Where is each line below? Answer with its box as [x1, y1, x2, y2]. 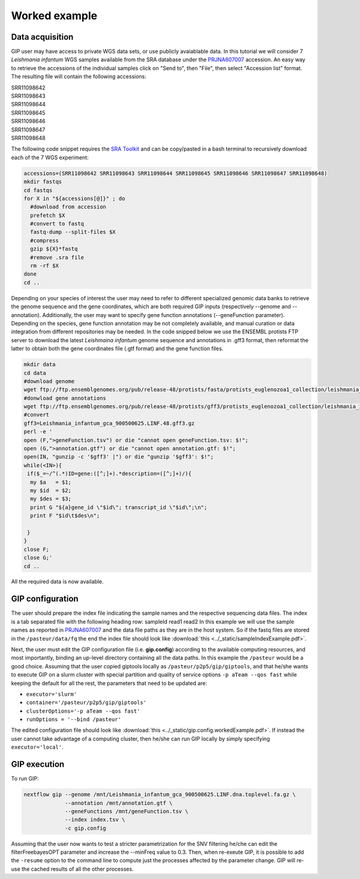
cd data [23, 369, 46, 376]
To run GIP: [11, 775, 39, 782]
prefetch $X [30, 212, 65, 219]
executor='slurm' [26, 690, 77, 698]
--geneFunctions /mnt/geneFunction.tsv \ [65, 808, 188, 815]
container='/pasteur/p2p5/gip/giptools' [26, 699, 147, 706]
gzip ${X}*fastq [30, 246, 78, 252]
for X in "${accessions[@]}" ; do [23, 195, 125, 202]
